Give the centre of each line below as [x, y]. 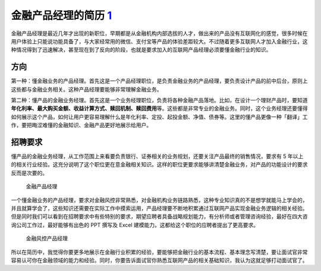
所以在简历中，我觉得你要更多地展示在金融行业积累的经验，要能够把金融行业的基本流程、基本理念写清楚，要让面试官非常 [159, 252]
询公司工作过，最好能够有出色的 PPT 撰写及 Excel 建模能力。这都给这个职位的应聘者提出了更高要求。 [135, 225]
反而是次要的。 [29, 173]
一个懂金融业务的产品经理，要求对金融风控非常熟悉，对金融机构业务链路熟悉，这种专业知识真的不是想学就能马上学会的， [159, 200]
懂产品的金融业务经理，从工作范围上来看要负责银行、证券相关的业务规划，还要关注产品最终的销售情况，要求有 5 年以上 [157, 156]
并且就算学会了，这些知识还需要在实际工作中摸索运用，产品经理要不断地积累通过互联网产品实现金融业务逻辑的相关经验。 [159, 209]
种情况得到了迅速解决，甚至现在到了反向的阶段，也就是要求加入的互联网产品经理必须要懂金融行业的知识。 [141, 50]
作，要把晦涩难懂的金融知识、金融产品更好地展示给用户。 [81, 125]
